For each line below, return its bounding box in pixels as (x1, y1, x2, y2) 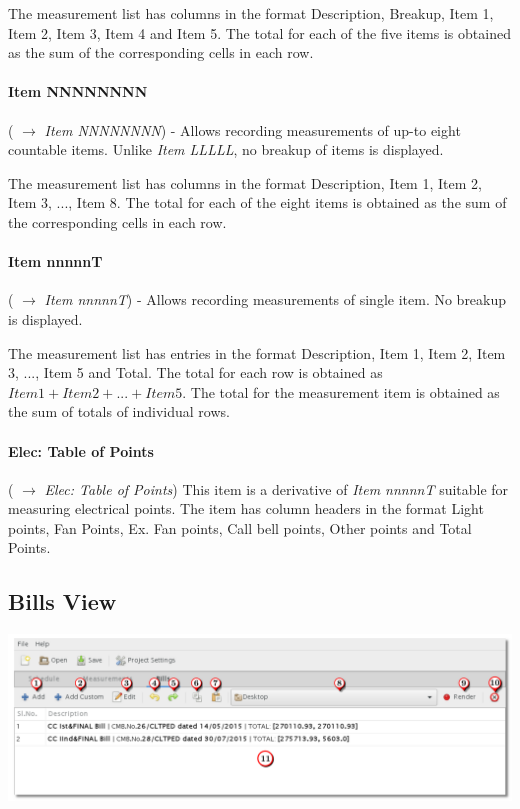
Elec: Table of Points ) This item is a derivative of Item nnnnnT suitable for (44, 478, 509, 499)
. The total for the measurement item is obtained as (182, 381, 500, 402)
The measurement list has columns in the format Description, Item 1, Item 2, (8, 172, 482, 193)
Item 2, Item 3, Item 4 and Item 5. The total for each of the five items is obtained (8, 22, 511, 43)
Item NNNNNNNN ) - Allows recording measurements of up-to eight (44, 119, 461, 140)
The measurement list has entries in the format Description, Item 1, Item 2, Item (8, 342, 506, 363)
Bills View (8, 586, 117, 617)
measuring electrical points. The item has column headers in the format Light (8, 498, 484, 519)
